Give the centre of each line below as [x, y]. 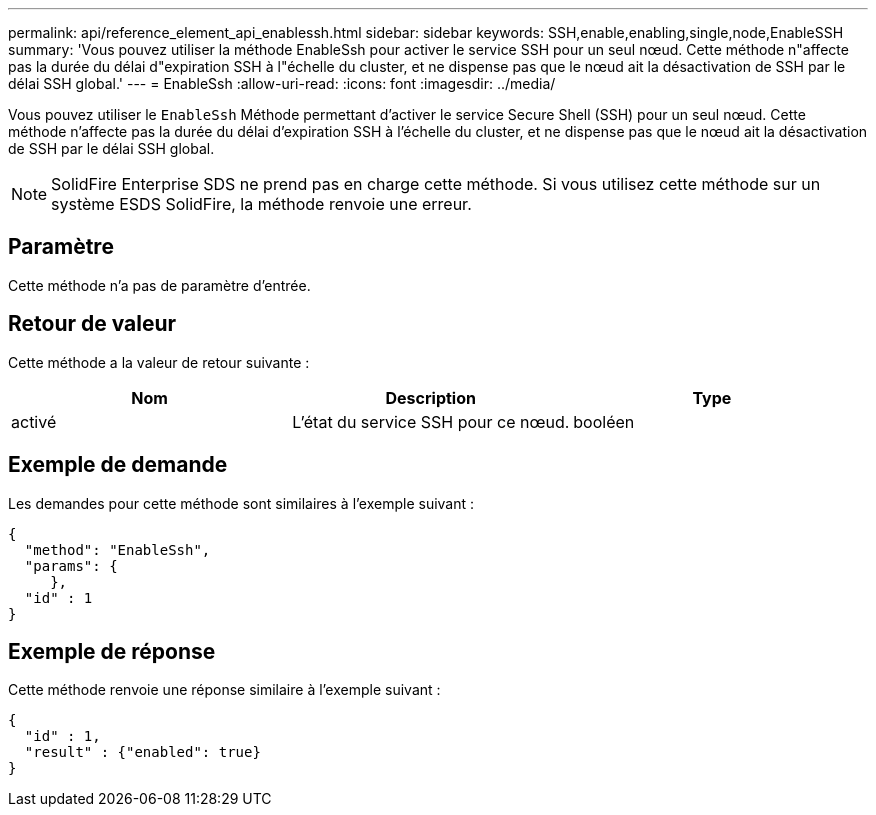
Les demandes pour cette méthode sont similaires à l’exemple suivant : [241, 503]
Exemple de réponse [112, 651]
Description [430, 397]
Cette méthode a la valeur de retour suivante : [159, 362]
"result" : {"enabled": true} [142, 752]
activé [34, 421]
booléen [604, 421]
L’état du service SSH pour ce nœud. [431, 421]
